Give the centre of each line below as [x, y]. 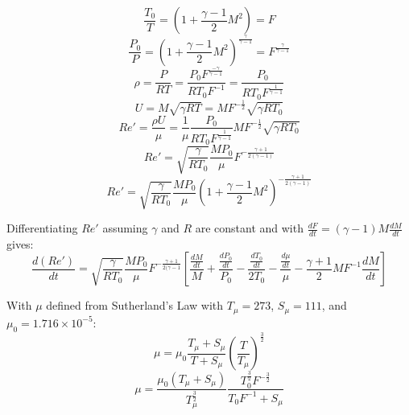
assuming [125, 228]
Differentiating [42, 228]
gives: [20, 243]
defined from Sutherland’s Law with [135, 305]
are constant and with [249, 228]
